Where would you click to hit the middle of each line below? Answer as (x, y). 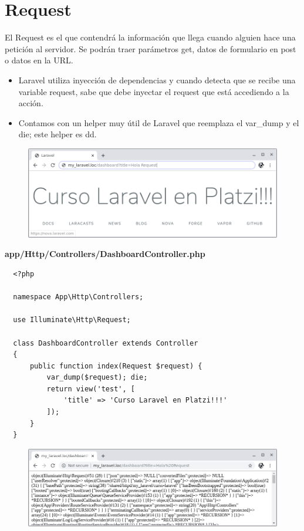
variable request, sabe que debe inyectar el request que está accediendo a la (154, 91)
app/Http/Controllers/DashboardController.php (105, 254)
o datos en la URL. (39, 60)
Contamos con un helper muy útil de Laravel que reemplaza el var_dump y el (159, 122)
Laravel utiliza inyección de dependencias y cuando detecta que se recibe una (157, 80)
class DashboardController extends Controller (106, 343)
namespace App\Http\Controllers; (78, 297)
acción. (31, 103)
